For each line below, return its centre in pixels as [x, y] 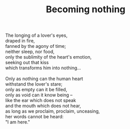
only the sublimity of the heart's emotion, [48, 57]
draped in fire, [20, 41]
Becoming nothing [86, 9]
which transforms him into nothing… [43, 68]
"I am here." [18, 122]
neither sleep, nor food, [30, 51]
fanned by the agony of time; [36, 46]
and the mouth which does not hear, [43, 106]
